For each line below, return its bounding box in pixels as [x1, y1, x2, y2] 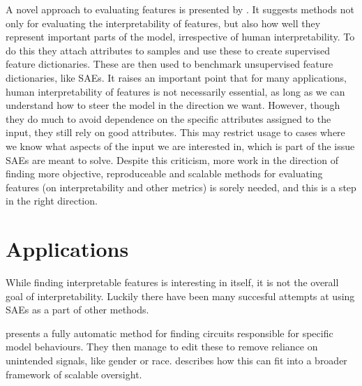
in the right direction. [6, 193, 98, 208]
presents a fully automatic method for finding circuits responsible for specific [6, 325, 333, 340]
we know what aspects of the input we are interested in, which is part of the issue [6, 138, 355, 153]
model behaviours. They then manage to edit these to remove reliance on [6, 339, 318, 354]
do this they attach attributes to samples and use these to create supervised [6, 43, 331, 57]
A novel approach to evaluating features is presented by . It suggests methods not [6, 2, 354, 16]
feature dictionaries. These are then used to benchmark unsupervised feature [6, 57, 333, 71]
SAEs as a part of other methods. [6, 302, 149, 317]
